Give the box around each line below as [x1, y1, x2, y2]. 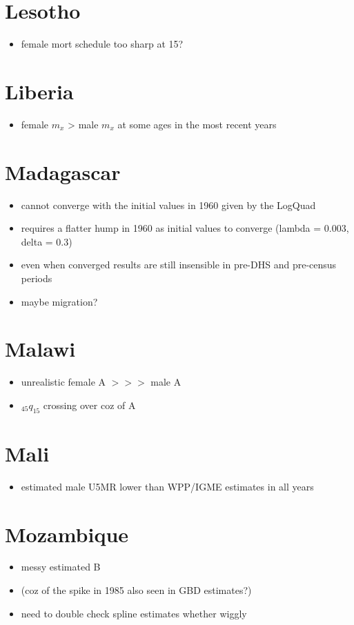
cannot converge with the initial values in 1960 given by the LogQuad [21, 197, 316, 212]
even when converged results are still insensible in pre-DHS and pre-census [21, 257, 337, 272]
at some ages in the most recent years [117, 117, 277, 131]
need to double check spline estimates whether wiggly [21, 606, 247, 620]
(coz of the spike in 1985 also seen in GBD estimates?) [21, 583, 252, 597]
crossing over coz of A [43, 397, 136, 412]
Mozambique [5, 519, 129, 548]
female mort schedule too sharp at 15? [21, 37, 184, 51]
